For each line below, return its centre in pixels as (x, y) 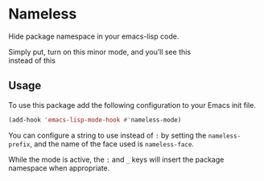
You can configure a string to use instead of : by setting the (107, 135)
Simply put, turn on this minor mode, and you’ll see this (100, 51)
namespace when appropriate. (59, 168)
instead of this (32, 60)
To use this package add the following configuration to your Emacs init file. (132, 105)
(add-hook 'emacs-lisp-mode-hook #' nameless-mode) (95, 120)
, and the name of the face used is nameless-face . (112, 144)
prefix (19, 144)
